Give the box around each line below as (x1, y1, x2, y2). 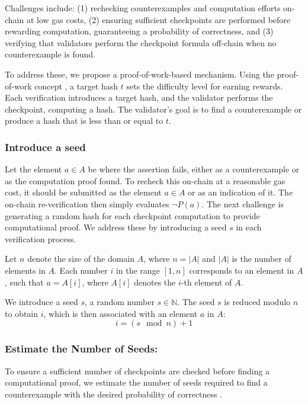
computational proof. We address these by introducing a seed (5, 221, 227, 233)
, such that (5, 275, 44, 288)
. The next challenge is (201, 197, 284, 210)
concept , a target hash (34, 79, 118, 92)
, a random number (85, 296, 155, 308)
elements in (5, 264, 46, 276)
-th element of (181, 275, 232, 288)
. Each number (54, 264, 108, 276)
